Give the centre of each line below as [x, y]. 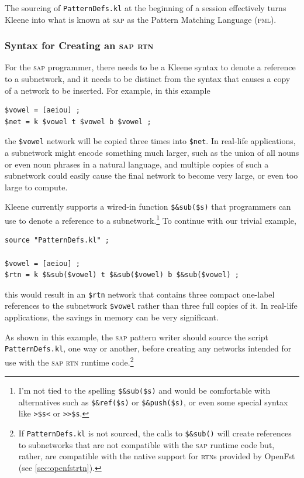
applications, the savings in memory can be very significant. [112, 317]
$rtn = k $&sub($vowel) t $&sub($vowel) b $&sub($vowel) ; [122, 275]
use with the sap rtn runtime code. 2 [69, 361]
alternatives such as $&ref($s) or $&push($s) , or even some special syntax [153, 402]
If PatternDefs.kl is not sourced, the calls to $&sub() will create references [155, 433]
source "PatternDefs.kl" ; [57, 240]
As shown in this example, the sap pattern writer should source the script [137, 337]
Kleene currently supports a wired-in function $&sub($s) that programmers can [148, 206]
